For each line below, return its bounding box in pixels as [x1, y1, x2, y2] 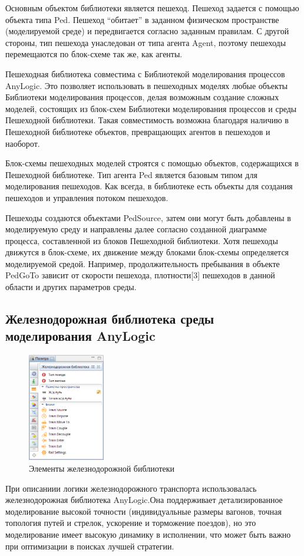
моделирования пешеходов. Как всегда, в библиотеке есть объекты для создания [5, 180, 293, 192]
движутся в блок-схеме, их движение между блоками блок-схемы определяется [5, 246, 289, 258]
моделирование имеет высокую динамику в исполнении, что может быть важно [5, 528, 291, 540]
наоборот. [5, 137, 40, 149]
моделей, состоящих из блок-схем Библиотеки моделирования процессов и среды [5, 102, 297, 114]
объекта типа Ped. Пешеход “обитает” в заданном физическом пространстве [5, 13, 279, 25]
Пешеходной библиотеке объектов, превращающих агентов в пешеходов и [5, 125, 270, 137]
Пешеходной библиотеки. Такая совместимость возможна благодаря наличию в [5, 114, 289, 126]
